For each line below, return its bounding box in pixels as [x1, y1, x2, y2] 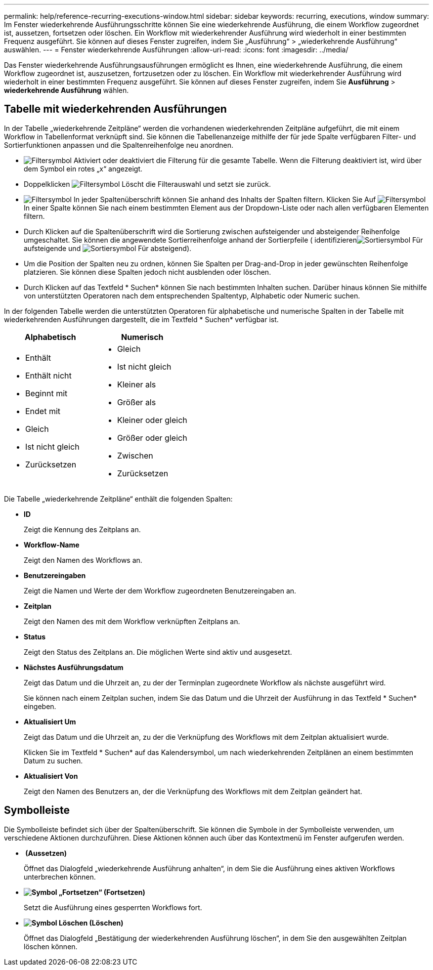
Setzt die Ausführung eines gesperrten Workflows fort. [24, 903, 202, 912]
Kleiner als [117, 379, 156, 389]
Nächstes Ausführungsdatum [24, 663, 124, 672]
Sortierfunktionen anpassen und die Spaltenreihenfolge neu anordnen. [4, 140, 233, 149]
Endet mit [25, 406, 61, 416]
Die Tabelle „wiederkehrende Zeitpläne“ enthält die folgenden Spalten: [4, 494, 233, 503]
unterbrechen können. [24, 872, 96, 881]
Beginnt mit [25, 388, 68, 398]
